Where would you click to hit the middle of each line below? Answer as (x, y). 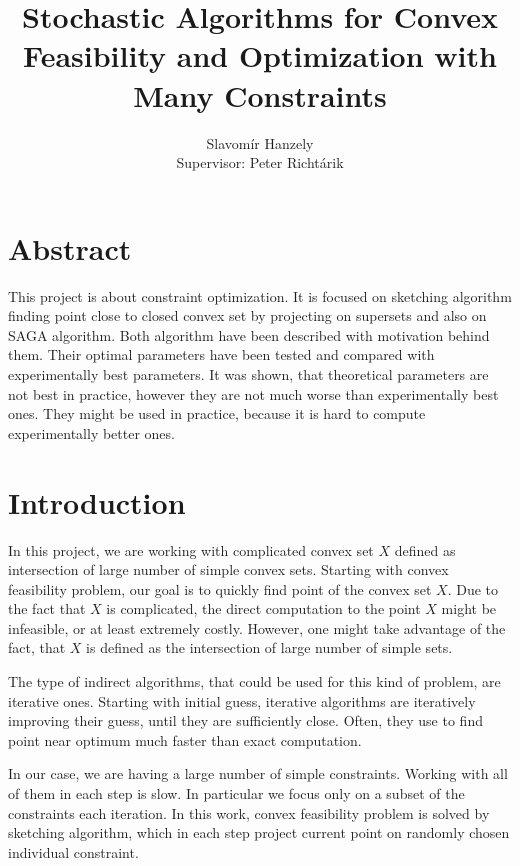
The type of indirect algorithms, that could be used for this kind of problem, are (254, 681)
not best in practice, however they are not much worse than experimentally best (253, 393)
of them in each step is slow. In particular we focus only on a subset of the (236, 793)
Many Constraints (260, 94)
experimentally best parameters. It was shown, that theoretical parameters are (248, 374)
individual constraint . (73, 851)
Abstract (70, 247)
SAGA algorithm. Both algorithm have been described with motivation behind (249, 334)
